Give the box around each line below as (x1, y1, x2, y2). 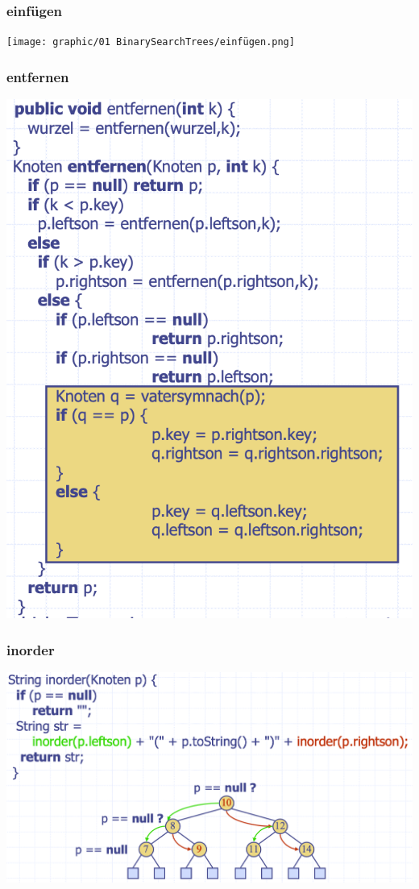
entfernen (6, 66, 69, 86)
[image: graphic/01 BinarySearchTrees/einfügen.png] (6, 36, 295, 48)
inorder (6, 639, 55, 659)
